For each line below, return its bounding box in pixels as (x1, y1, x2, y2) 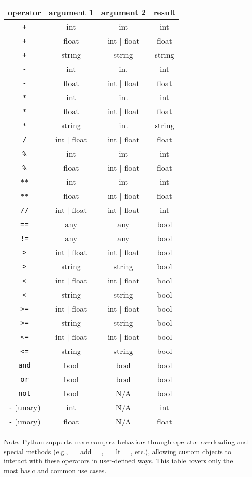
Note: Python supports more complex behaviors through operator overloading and (4, 437, 248, 446)
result (153, 6, 176, 18)
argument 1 (48, 6, 94, 18)
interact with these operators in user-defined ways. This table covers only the (4, 456, 233, 466)
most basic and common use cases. (4, 465, 107, 475)
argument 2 (101, 6, 146, 18)
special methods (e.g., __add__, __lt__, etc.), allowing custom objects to (4, 446, 231, 456)
